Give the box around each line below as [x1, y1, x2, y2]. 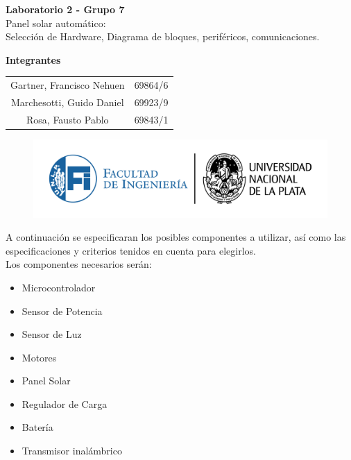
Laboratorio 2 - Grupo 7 [6, 2, 125, 16]
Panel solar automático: [6, 15, 106, 30]
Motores [22, 350, 57, 364]
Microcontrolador [22, 280, 96, 294]
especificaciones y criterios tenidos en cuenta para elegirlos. [6, 243, 257, 257]
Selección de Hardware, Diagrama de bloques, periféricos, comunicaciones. [6, 29, 320, 44]
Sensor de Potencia [22, 303, 103, 318]
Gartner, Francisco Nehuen [10, 78, 125, 92]
